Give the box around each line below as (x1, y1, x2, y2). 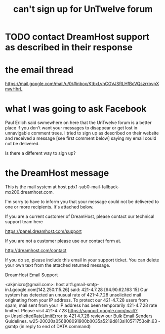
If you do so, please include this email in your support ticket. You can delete (5, 257, 160, 263)
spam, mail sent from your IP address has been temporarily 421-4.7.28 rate (5, 302, 158, 308)
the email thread (5, 64, 74, 76)
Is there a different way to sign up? (5, 150, 76, 156)
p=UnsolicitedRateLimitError (5, 313, 63, 319)
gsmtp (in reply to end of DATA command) (5, 324, 91, 329)
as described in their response (5, 42, 133, 53)
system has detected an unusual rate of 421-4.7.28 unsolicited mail (5, 292, 142, 297)
